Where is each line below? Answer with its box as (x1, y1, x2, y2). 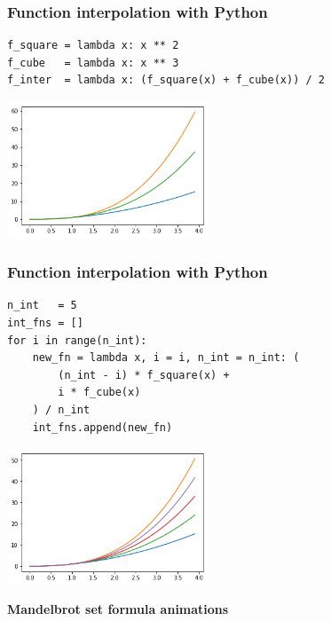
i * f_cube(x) (58, 386, 141, 399)
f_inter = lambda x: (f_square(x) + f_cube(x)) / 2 (7, 74, 325, 87)
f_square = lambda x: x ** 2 (7, 39, 179, 52)
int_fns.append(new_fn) (32, 421, 173, 434)
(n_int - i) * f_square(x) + (58, 368, 230, 381)
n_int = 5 (7, 299, 77, 312)
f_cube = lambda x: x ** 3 (7, 56, 179, 69)
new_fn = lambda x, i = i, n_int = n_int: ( (32, 351, 300, 365)
